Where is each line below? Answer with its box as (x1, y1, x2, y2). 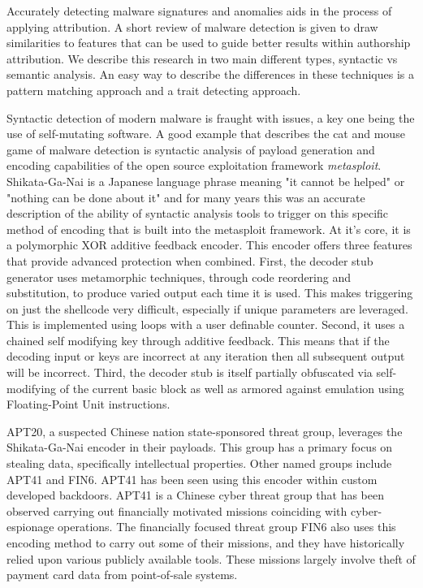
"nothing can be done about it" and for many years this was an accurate (6, 188, 365, 205)
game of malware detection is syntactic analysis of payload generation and (6, 141, 375, 158)
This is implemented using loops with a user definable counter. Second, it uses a (6, 316, 405, 333)
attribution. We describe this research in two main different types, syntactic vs (6, 50, 398, 67)
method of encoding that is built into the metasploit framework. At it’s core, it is (6, 220, 411, 237)
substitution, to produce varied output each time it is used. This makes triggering (6, 284, 413, 301)
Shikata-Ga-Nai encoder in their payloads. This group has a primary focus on (6, 439, 393, 456)
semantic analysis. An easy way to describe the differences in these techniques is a (6, 66, 414, 83)
